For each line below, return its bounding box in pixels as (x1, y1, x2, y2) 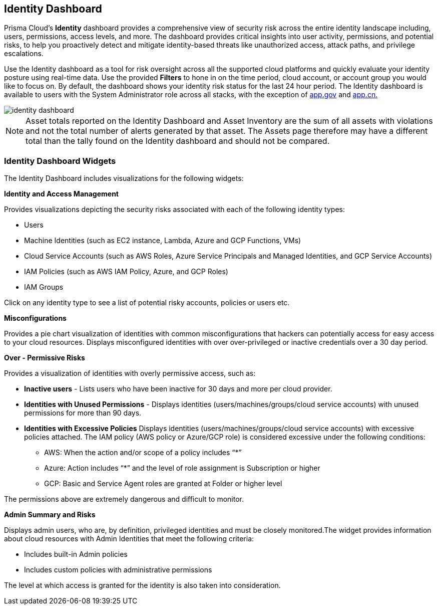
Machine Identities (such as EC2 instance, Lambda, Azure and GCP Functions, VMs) (24, 236, 301, 245)
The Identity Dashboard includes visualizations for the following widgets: (4, 174, 244, 183)
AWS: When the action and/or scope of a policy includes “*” (44, 448, 242, 457)
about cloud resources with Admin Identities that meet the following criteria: (4, 534, 254, 543)
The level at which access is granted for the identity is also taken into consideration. (4, 581, 281, 590)
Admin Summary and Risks (4, 510, 96, 519)
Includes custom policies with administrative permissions (24, 565, 212, 574)
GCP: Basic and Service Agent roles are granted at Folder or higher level (44, 479, 282, 488)
